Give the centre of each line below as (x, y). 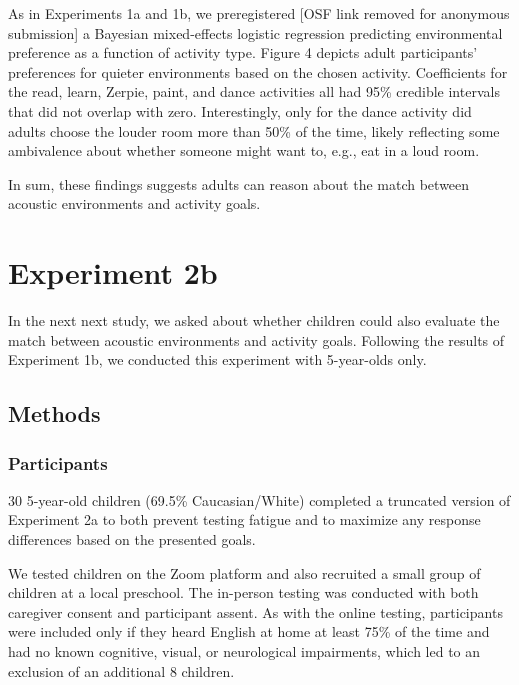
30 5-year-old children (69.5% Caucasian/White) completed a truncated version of (259, 499)
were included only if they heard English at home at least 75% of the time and (249, 631)
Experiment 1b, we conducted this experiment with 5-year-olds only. (217, 359)
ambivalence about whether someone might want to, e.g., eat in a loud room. (244, 150)
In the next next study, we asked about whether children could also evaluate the (254, 320)
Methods (54, 413)
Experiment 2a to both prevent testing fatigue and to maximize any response (244, 519)
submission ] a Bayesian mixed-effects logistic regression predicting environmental (255, 32)
